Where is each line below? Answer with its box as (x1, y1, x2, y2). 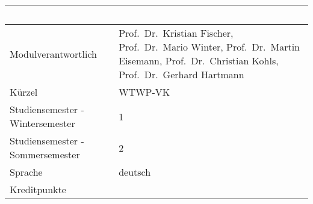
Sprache (10, 165, 43, 179)
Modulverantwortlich (10, 46, 98, 61)
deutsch (119, 165, 151, 179)
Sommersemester (10, 147, 80, 161)
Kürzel (10, 85, 38, 99)
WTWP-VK (119, 85, 170, 99)
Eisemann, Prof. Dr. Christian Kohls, (119, 54, 279, 67)
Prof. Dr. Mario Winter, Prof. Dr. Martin (119, 40, 300, 54)
